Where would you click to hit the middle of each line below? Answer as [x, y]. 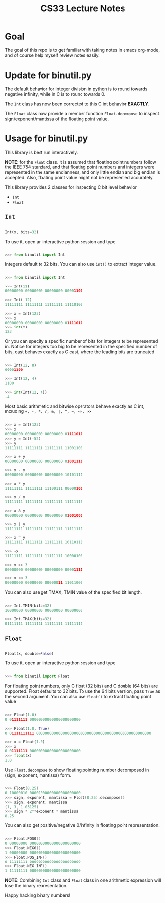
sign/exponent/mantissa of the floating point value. [57, 119]
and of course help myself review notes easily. [52, 55]
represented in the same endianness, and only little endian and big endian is [82, 172]
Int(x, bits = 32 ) [22, 232]
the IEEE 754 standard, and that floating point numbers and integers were [80, 167]
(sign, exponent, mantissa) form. [38, 775]
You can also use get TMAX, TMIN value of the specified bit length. [74, 592]
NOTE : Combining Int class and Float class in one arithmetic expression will [83, 880]
